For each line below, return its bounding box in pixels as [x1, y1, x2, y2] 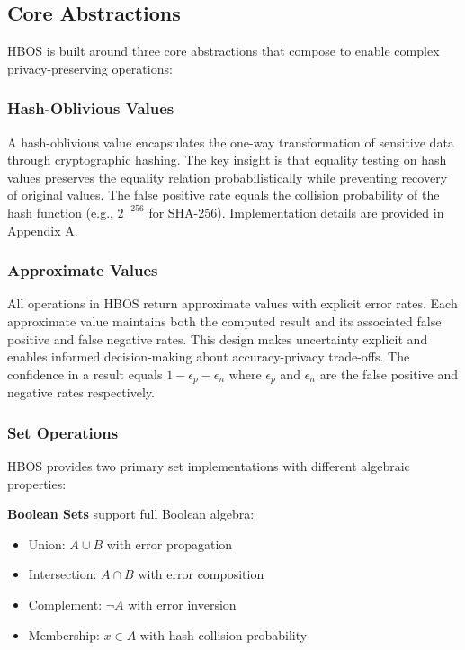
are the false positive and [319, 364, 459, 383]
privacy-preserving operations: [7, 58, 173, 77]
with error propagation [106, 534, 233, 553]
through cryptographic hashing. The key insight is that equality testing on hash [7, 150, 447, 169]
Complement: [28, 595, 103, 613]
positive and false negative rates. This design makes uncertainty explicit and [7, 329, 428, 348]
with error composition [138, 565, 264, 583]
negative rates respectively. [7, 383, 155, 402]
